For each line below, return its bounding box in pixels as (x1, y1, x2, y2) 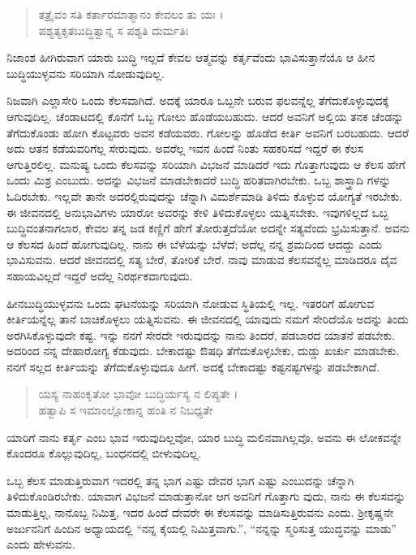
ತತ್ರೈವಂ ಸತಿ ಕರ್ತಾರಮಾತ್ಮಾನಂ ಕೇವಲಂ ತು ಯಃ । (38, 6, 224, 22)
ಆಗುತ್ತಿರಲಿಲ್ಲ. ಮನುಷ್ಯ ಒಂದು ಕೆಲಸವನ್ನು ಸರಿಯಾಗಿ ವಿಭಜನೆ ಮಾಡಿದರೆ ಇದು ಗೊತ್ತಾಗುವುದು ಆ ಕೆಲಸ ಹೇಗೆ (6, 155, 405, 172)
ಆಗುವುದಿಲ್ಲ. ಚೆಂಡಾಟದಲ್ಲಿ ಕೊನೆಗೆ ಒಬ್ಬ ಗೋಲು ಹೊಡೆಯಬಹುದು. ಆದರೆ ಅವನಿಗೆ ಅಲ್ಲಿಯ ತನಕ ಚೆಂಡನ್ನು (6, 107, 404, 124)
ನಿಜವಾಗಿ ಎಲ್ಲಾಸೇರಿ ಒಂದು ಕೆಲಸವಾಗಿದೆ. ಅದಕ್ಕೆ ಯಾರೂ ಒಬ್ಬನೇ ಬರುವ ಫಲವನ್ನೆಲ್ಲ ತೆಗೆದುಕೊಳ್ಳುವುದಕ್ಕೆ (6, 92, 389, 109)
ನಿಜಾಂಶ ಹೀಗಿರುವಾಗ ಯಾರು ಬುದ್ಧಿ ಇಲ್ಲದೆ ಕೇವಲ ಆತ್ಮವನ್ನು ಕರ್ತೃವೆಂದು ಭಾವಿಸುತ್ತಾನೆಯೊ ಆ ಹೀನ (6, 49, 375, 66)
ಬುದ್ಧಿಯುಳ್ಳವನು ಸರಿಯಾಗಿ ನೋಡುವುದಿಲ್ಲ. (6, 64, 165, 81)
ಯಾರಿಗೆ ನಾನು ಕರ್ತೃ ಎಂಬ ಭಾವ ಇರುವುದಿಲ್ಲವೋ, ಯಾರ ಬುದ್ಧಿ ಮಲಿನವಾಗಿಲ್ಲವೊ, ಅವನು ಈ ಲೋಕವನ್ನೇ (6, 428, 401, 445)
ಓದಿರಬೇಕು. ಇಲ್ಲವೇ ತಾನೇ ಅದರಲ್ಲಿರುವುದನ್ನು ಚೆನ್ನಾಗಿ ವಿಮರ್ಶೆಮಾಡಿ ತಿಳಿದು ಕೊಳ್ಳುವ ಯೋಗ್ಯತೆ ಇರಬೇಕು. (6, 187, 403, 204)
